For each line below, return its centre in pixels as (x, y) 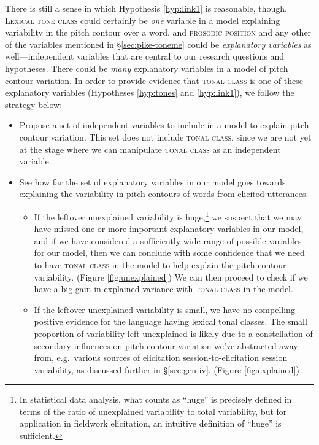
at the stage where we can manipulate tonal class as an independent (150, 149)
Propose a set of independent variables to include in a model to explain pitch (164, 125)
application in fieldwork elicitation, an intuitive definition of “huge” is (150, 423)
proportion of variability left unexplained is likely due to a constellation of (173, 333)
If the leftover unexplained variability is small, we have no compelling (164, 309)
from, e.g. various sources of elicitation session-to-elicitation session (161, 358)
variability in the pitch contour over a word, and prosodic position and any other (158, 32)
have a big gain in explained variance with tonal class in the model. (163, 289)
